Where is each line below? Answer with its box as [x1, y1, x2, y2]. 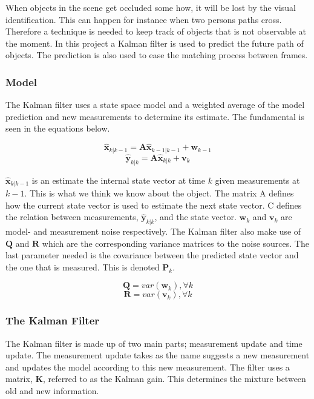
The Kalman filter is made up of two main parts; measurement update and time [5, 337, 303, 349]
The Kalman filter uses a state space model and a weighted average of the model [5, 98, 305, 111]
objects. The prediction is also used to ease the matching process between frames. [5, 49, 308, 61]
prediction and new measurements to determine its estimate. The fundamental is [5, 110, 304, 122]
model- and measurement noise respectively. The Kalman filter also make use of [5, 225, 301, 238]
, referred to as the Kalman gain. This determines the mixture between [43, 372, 306, 385]
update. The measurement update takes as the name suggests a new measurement [5, 349, 310, 361]
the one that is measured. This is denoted [5, 260, 160, 273]
